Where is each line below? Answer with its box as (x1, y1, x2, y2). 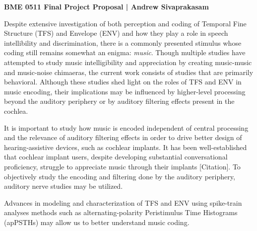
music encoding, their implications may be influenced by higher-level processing (4, 86, 246, 96)
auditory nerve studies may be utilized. (4, 181, 123, 191)
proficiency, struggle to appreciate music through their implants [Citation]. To (4, 161, 241, 171)
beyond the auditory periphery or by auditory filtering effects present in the (4, 96, 235, 106)
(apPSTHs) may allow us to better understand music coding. (4, 217, 190, 227)
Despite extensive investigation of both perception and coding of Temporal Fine (4, 18, 247, 28)
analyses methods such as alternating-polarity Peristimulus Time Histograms (4, 207, 238, 218)
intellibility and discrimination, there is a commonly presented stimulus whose (4, 37, 242, 48)
